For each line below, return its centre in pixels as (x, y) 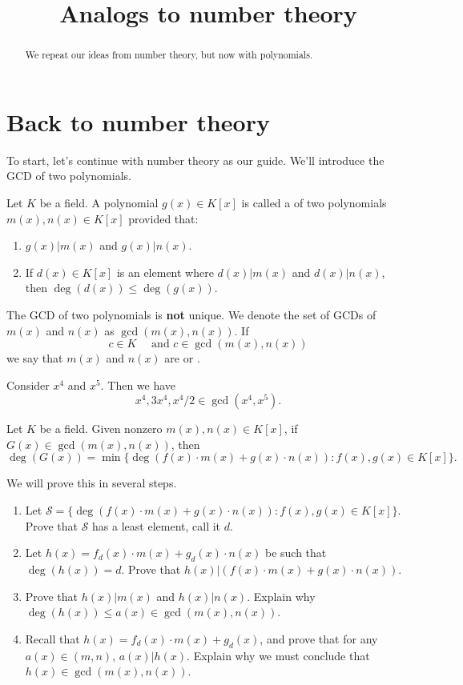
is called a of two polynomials (314, 202)
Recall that (52, 638)
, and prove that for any (319, 638)
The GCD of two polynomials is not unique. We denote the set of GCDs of (191, 314)
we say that (35, 358)
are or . (182, 358)
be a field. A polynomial (99, 202)
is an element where (165, 272)
